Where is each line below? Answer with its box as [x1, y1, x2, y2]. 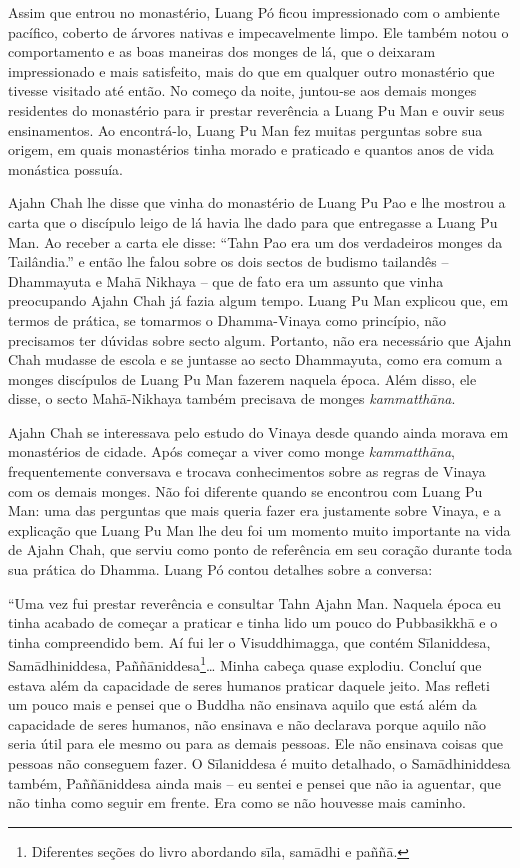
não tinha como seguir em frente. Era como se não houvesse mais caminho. [8, 792, 466, 813]
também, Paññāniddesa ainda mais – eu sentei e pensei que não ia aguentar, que [8, 772, 501, 793]
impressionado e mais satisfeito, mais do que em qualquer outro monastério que [8, 60, 495, 81]
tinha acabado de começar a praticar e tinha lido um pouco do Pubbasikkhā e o [8, 612, 498, 633]
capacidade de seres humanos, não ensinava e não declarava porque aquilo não [8, 713, 486, 734]
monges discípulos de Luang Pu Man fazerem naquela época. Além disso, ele [8, 368, 477, 389]
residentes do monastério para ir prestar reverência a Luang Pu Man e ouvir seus [8, 99, 505, 120]
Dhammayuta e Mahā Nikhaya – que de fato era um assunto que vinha [8, 270, 444, 291]
